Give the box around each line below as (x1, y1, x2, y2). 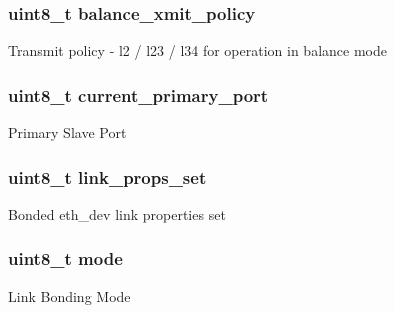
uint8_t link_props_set (8, 164, 207, 189)
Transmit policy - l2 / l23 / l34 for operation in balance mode (8, 40, 387, 61)
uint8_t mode (8, 246, 123, 271)
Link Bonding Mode (8, 285, 131, 306)
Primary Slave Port (8, 122, 127, 143)
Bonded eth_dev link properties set (8, 203, 226, 224)
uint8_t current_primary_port (8, 82, 269, 107)
